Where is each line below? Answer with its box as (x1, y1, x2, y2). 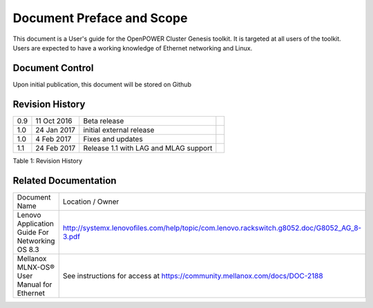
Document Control (12, 62, 94, 74)
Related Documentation (12, 175, 117, 186)
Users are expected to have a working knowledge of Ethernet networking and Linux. (12, 44, 253, 52)
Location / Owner (62, 197, 119, 206)
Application (17, 218, 55, 228)
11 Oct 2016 (35, 116, 73, 126)
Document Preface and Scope (12, 10, 188, 26)
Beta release (83, 116, 124, 126)
